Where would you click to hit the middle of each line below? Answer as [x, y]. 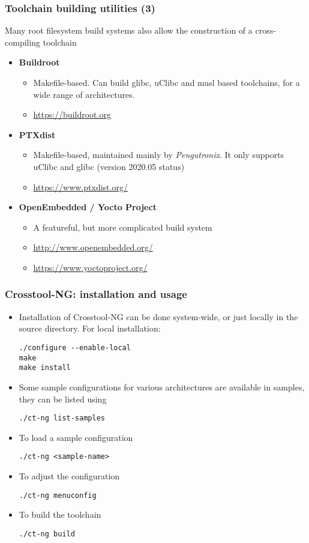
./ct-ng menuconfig [58, 495]
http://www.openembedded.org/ [93, 247]
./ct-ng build [47, 534]
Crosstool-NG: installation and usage [96, 294]
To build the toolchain [60, 514]
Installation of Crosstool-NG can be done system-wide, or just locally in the [158, 316]
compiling [23, 42]
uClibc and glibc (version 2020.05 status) [109, 166]
